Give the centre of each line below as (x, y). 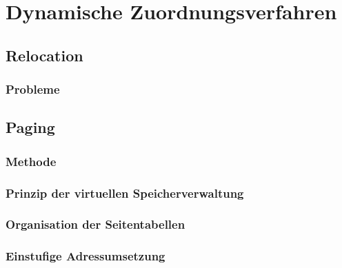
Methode (31, 161)
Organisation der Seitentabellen (95, 224)
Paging (30, 127)
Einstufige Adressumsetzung (85, 256)
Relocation (44, 55)
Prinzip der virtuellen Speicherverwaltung (125, 193)
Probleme (33, 89)
